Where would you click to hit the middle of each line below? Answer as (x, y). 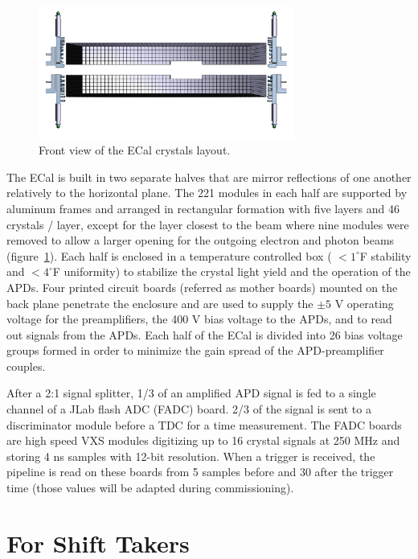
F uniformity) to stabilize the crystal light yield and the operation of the (232, 271)
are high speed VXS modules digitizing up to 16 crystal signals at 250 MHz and (203, 440)
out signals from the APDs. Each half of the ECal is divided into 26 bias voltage (205, 334)
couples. (26, 366)
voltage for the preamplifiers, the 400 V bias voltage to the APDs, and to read (199, 319)
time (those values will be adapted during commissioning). (150, 488)
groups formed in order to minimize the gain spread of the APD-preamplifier (195, 350)
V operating (364, 303)
